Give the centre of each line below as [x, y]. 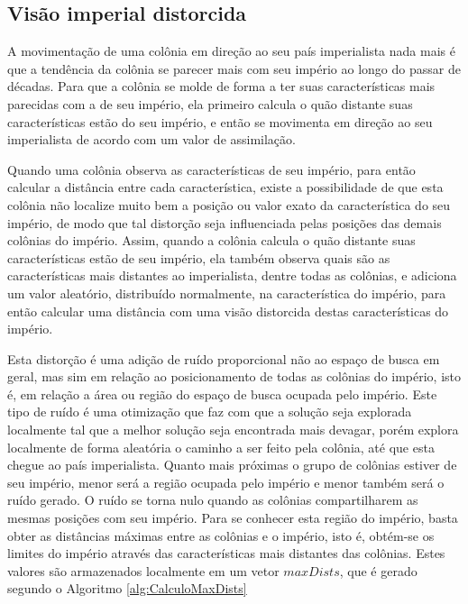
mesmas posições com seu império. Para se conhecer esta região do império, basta [233, 518]
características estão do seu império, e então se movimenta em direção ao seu [220, 121]
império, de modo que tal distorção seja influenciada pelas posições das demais [225, 222]
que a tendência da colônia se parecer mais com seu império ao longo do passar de [234, 68]
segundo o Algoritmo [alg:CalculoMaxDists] [127, 588]
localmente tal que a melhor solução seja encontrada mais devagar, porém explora [233, 430]
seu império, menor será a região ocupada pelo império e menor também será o [226, 482]
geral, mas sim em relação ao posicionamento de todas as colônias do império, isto [234, 376]
